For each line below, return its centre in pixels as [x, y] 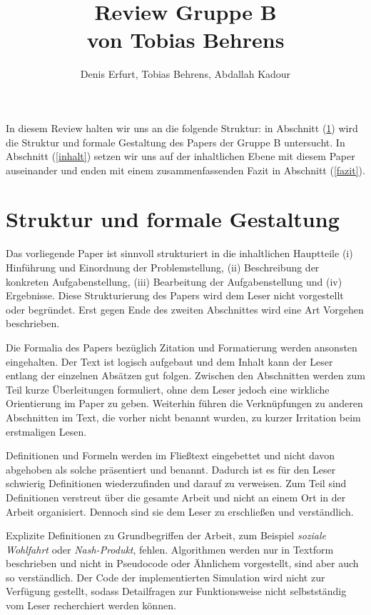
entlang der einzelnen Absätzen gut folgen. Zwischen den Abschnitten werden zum [185, 375]
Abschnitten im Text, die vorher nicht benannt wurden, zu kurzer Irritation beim [183, 417]
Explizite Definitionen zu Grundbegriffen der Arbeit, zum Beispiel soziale [166, 535]
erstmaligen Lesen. [46, 431]
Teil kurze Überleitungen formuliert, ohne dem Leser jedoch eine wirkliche [168, 389]
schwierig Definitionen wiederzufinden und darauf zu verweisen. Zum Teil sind [176, 483]
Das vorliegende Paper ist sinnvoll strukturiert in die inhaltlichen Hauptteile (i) [179, 253]
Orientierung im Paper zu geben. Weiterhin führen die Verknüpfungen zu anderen [184, 403]
